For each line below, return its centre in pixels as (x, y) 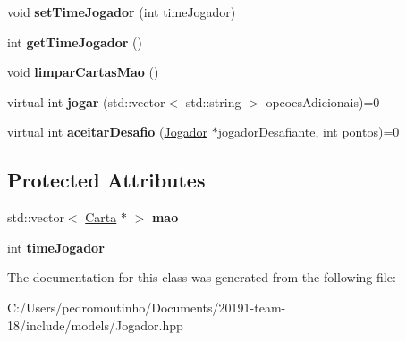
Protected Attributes (106, 180)
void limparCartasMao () (83, 72)
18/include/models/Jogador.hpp (95, 324)
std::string (213, 101)
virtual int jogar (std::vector (86, 101)
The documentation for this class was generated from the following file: (202, 277)
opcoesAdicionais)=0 (323, 101)
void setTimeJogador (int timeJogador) (122, 12)
